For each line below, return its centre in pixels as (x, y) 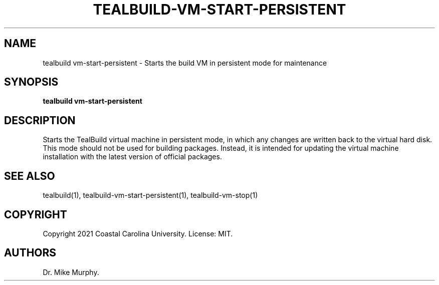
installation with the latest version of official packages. (132, 157)
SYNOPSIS (31, 82)
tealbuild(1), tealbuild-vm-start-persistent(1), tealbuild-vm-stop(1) (150, 195)
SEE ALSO (30, 176)
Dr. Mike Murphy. (71, 272)
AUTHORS (30, 253)
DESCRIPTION (40, 120)
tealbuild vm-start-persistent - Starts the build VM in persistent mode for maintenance (185, 63)
